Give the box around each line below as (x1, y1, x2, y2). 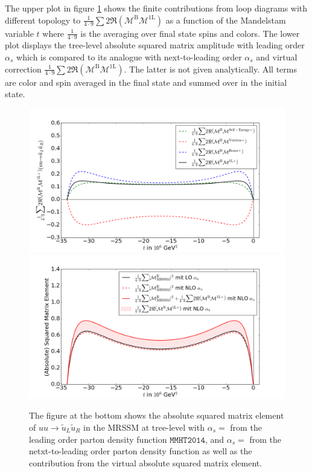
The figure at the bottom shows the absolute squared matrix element (29, 409, 284, 422)
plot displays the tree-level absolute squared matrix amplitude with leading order (5, 39, 305, 51)
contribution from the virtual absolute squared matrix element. (29, 456, 263, 469)
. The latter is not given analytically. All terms (124, 62, 297, 75)
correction (5, 62, 42, 75)
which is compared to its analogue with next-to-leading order (16, 51, 242, 63)
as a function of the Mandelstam (165, 13, 286, 26)
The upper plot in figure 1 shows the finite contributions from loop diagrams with (5, 2, 308, 14)
